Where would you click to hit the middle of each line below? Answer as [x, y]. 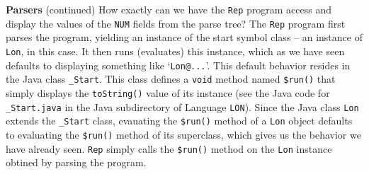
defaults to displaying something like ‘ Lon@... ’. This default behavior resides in [178, 65]
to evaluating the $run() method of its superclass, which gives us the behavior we [183, 134]
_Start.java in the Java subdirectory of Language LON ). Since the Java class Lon [182, 106]
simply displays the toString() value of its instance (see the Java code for [168, 92]
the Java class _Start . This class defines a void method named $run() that [171, 79]
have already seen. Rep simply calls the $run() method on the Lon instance [169, 148]
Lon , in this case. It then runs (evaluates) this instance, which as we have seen [175, 51]
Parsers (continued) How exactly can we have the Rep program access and [169, 9]
